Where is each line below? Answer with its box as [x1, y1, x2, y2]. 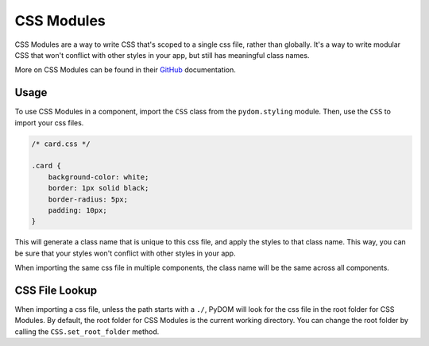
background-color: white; [48, 172, 149, 182]
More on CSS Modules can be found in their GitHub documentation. [14, 65, 236, 75]
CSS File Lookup [14, 283, 98, 297]
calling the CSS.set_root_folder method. [14, 326, 160, 336]
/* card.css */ [31, 139, 91, 148]
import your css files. [14, 117, 84, 127]
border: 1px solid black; [48, 183, 149, 193]
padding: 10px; [48, 206, 107, 214]
